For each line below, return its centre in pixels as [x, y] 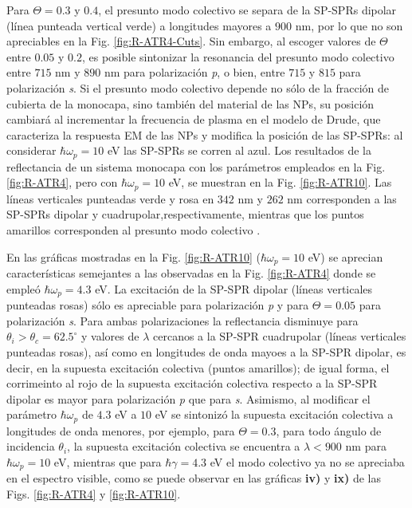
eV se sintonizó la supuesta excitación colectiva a [274, 414]
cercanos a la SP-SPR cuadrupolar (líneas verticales [280, 336]
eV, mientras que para [108, 461]
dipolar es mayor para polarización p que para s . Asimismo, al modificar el [188, 398]
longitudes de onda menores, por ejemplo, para [121, 430]
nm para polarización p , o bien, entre [194, 72]
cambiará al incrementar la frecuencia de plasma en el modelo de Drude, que [194, 119]
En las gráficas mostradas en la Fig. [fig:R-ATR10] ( [133, 256]
